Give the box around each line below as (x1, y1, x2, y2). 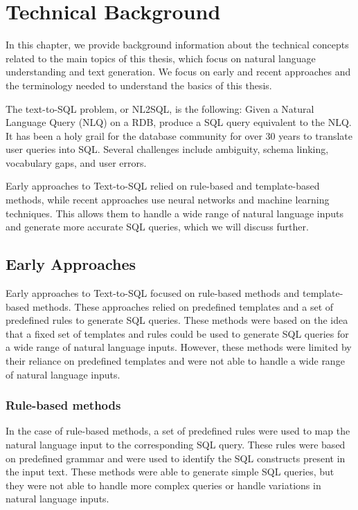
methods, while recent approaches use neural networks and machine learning (6, 192, 330, 207)
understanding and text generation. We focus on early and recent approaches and (6, 64, 351, 79)
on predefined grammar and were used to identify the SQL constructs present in (6, 450, 346, 465)
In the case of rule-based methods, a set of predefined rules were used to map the (6, 424, 350, 438)
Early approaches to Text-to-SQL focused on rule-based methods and (6, 286, 300, 300)
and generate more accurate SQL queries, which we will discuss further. (6, 219, 309, 234)
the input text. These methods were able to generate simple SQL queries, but (6, 464, 334, 479)
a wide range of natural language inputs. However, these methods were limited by (6, 340, 352, 354)
